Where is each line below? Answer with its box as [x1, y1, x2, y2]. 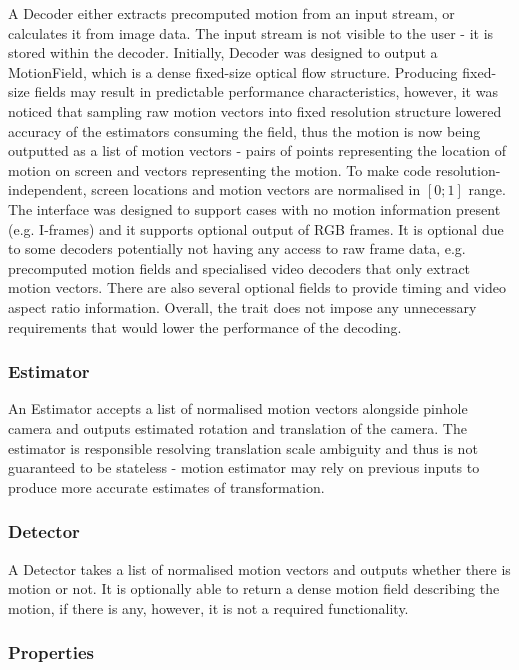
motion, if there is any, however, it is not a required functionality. [8, 597, 409, 618]
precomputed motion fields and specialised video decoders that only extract [8, 257, 471, 278]
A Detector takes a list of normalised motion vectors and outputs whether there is [8, 558, 511, 579]
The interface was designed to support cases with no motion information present [8, 198, 501, 219]
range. [468, 179, 506, 200]
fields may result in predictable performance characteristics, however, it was [34, 81, 498, 102]
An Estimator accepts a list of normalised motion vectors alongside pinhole [8, 398, 468, 419]
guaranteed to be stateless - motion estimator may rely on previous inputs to [8, 457, 480, 478]
